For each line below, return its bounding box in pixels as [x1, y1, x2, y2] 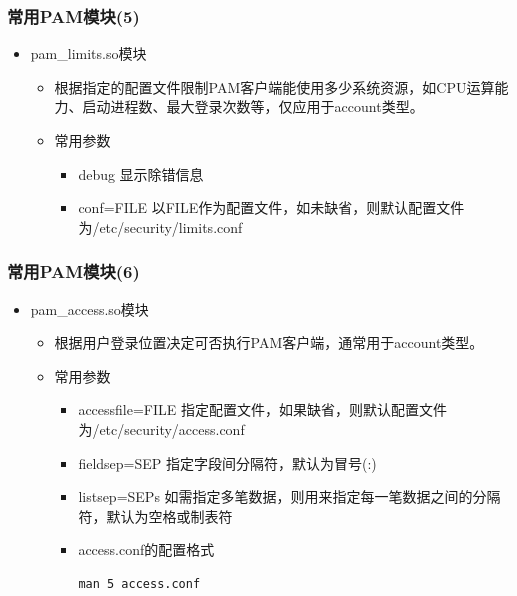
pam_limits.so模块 [30, 43, 147, 64]
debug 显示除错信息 [78, 163, 204, 184]
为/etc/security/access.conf [78, 418, 245, 439]
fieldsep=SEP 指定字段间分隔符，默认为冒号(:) [78, 452, 377, 473]
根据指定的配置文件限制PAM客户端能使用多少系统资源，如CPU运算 [54, 76, 495, 97]
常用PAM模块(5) [7, 3, 140, 28]
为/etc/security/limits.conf [78, 216, 243, 237]
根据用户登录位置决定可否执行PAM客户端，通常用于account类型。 [54, 332, 484, 353]
